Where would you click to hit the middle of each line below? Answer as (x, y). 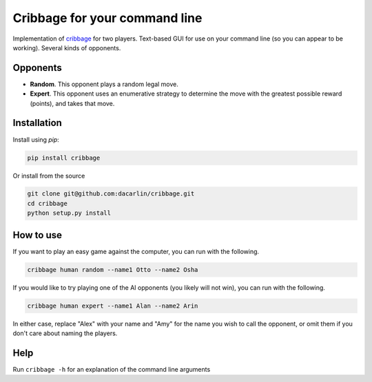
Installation (37, 123)
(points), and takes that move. (72, 103)
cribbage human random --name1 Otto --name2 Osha (113, 269)
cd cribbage (48, 203)
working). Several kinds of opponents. (67, 47)
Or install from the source (49, 176)
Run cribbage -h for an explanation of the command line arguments (112, 369)
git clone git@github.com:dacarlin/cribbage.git (111, 194)
